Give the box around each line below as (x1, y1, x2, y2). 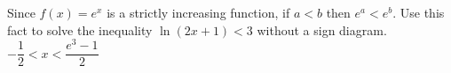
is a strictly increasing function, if (107, 4, 290, 21)
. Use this (392, 4, 445, 21)
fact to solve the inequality (7, 20, 153, 39)
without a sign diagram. (257, 20, 387, 39)
